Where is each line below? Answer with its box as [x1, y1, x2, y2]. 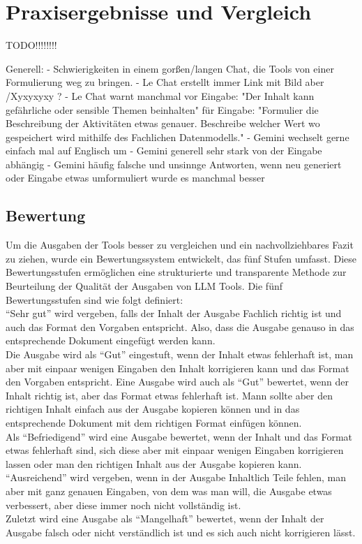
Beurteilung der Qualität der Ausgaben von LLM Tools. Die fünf [6, 279, 282, 293]
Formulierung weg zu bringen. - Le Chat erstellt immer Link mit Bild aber [6, 75, 324, 89]
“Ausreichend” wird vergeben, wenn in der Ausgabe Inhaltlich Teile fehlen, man [6, 470, 346, 485]
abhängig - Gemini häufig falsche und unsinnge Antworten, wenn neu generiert [6, 156, 342, 171]
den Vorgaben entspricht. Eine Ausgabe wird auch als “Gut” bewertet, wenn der [6, 374, 349, 389]
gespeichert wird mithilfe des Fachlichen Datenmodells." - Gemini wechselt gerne [6, 129, 349, 144]
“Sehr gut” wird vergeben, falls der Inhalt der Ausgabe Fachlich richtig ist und [6, 306, 342, 321]
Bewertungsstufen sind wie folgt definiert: [6, 292, 183, 307]
